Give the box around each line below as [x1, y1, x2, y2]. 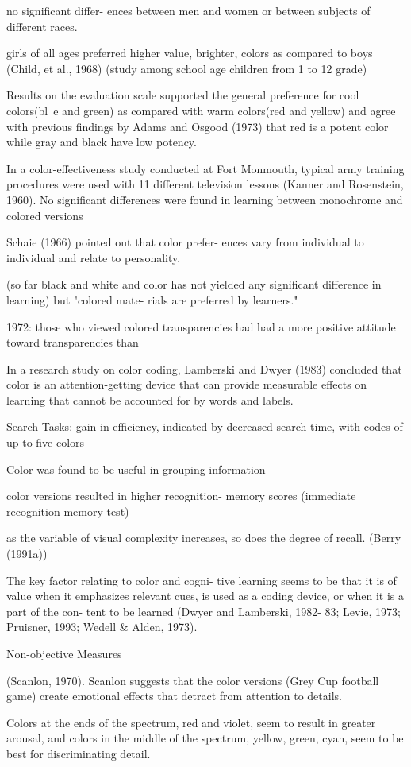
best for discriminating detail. [6, 745, 151, 761]
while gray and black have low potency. [6, 134, 197, 150]
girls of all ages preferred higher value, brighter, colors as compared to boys [6, 45, 373, 61]
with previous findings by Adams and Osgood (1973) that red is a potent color [6, 118, 389, 134]
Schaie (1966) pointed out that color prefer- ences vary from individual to [6, 234, 364, 250]
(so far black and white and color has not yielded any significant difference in [6, 276, 382, 292]
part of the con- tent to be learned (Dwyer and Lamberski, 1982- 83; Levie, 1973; [6, 602, 401, 619]
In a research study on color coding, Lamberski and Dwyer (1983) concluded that [6, 360, 402, 377]
